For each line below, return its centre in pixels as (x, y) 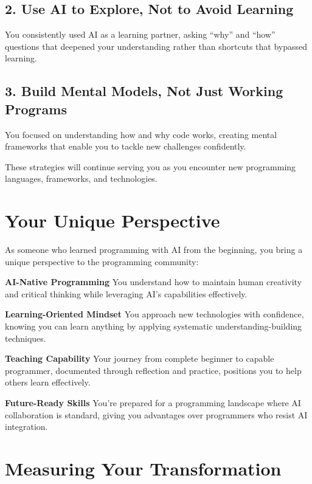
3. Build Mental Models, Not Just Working (144, 91)
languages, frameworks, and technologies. (81, 178)
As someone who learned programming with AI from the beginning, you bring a (154, 250)
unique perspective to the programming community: (102, 261)
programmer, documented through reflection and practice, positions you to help (153, 370)
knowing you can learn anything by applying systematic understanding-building (154, 326)
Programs (36, 109)
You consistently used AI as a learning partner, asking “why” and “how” (140, 34)
